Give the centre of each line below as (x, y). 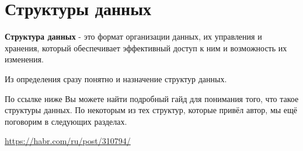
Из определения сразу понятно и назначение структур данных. (116, 78)
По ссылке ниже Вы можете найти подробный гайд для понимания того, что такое (152, 98)
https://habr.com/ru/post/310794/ (68, 141)
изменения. (24, 59)
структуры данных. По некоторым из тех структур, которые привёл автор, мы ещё (151, 110)
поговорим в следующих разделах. (66, 121)
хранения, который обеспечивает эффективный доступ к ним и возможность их (146, 48)
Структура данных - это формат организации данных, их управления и (133, 36)
